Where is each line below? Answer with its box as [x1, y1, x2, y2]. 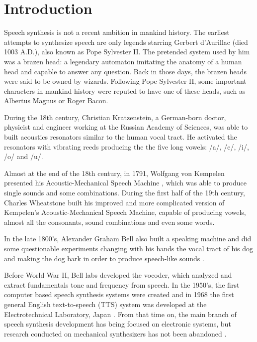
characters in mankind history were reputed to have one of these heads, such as [4, 85, 246, 96]
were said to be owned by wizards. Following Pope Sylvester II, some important [4, 76, 247, 86]
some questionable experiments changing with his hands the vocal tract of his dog [4, 243, 254, 253]
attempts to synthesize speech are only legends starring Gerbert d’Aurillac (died [4, 36, 248, 47]
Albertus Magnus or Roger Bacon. [4, 95, 108, 106]
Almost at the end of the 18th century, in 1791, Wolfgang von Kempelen [4, 168, 225, 178]
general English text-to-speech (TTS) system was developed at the [4, 299, 207, 309]
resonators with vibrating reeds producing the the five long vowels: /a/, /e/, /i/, [4, 141, 249, 152]
